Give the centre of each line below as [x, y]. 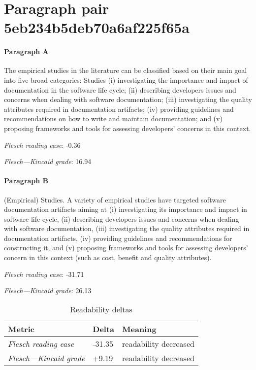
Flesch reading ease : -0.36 [42, 145]
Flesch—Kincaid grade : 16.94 [48, 161]
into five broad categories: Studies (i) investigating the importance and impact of [126, 80]
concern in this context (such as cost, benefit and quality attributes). [108, 257]
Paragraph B [26, 181]
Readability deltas [101, 309]
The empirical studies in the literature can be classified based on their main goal [126, 70]
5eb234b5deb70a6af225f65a [97, 27]
